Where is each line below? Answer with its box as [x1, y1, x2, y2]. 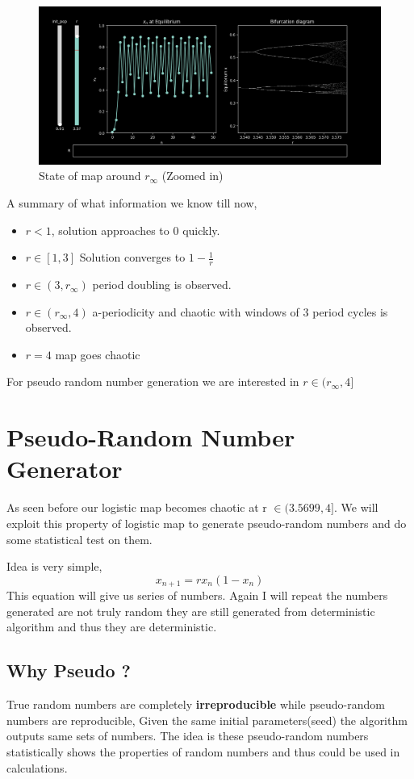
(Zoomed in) [161, 167, 224, 184]
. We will [334, 499, 378, 516]
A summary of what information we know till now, [6, 195, 257, 212]
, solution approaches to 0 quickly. [51, 221, 220, 238]
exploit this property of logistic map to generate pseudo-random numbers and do [6, 514, 407, 531]
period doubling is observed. [92, 276, 232, 293]
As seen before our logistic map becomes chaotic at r [6, 499, 267, 516]
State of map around [39, 167, 141, 184]
